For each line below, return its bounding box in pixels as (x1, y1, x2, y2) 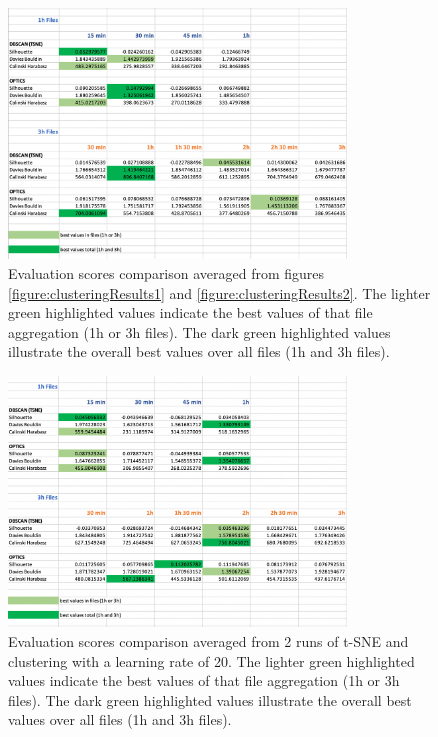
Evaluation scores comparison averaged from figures (8, 263, 325, 283)
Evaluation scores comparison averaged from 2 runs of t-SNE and (8, 630, 409, 651)
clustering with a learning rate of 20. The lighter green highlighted (8, 650, 415, 671)
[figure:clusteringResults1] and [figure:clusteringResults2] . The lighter (8, 282, 431, 303)
